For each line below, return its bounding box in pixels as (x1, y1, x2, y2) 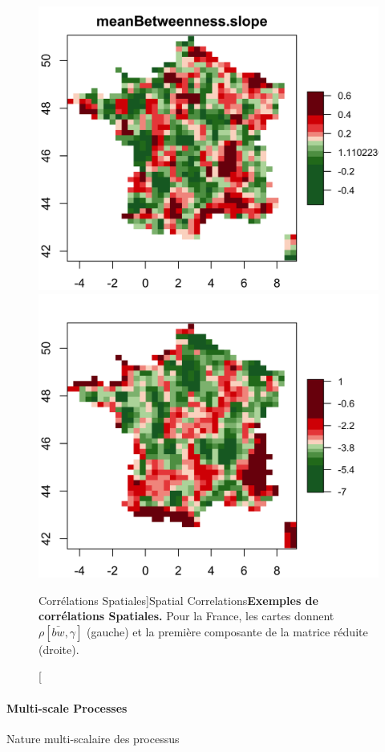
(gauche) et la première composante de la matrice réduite (87, 623, 368, 640)
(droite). (38, 640, 79, 657)
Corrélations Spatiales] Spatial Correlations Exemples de (38, 591, 318, 608)
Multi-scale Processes (6, 699, 128, 716)
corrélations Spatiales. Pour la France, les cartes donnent (38, 607, 334, 624)
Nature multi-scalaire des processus (6, 730, 180, 746)
